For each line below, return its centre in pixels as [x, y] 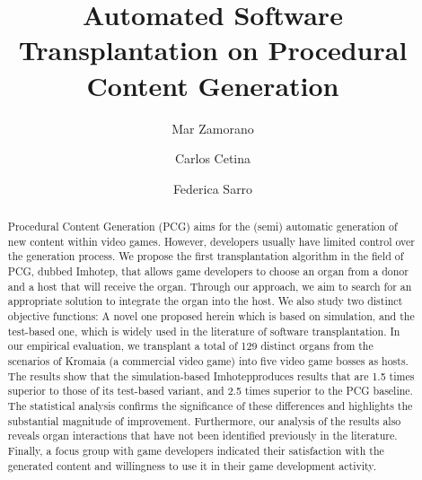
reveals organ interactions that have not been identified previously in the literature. [202, 436]
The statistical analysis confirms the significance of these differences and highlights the [210, 405]
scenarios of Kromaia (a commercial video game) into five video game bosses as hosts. [208, 360]
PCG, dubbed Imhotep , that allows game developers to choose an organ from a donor [208, 271]
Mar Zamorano [213, 128]
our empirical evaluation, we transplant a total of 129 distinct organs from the [190, 346]
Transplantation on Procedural [213, 50]
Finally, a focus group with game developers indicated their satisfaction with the [196, 450]
